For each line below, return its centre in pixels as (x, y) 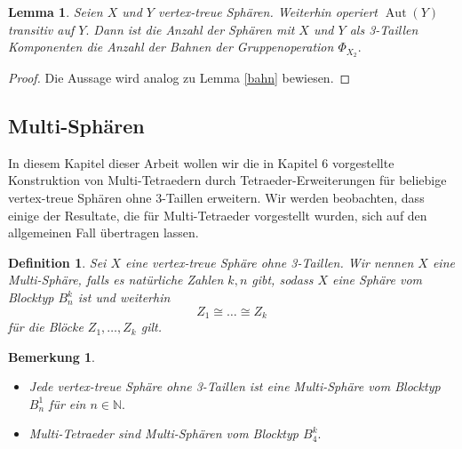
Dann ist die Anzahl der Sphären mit (194, 29)
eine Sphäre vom (377, 280)
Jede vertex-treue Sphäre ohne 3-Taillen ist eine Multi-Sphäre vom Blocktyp (235, 386)
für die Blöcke (46, 327)
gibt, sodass (283, 280)
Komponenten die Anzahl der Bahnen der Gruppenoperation (171, 47)
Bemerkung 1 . (52, 356)
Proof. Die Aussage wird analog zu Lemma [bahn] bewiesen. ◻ (179, 78)
